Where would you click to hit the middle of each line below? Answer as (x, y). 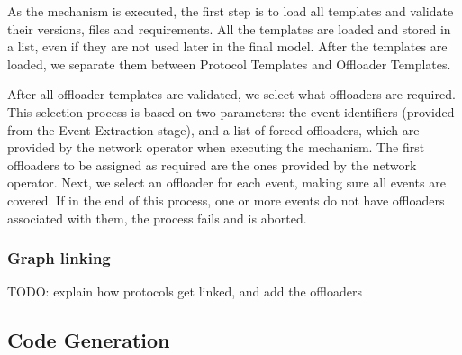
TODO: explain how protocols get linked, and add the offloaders (185, 291)
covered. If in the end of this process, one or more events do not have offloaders (226, 200)
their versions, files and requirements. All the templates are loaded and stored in (229, 28)
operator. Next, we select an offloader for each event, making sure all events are (226, 182)
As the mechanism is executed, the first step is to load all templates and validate (231, 11)
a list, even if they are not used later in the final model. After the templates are (227, 46)
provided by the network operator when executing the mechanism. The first (216, 147)
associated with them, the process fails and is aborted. (157, 218)
